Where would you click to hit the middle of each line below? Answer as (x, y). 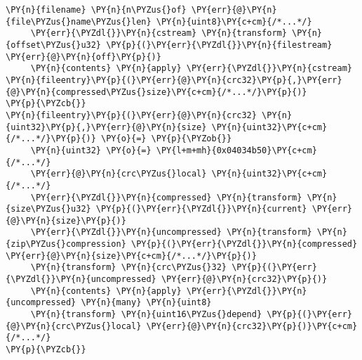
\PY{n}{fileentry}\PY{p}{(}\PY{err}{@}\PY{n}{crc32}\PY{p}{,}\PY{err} (174, 80)
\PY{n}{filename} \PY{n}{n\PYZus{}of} (96, 10)
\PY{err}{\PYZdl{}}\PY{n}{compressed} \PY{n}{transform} (166, 197)
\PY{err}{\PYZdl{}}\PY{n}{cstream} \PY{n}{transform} (159, 33)
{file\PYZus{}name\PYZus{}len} (79, 21)
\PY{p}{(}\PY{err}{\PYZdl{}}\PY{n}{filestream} (219, 45)
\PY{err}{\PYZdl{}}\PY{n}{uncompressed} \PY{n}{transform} (171, 232)
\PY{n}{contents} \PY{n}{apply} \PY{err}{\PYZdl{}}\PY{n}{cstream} (191, 69)
